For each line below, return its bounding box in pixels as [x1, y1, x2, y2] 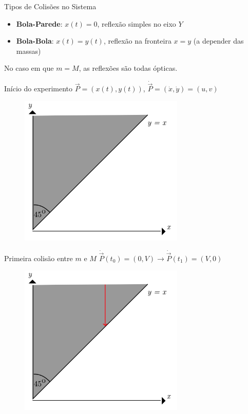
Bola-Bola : [16, 35, 54, 46]
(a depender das [193, 35, 244, 46]
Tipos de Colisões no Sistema [4, 1, 97, 11]
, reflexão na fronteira [103, 35, 171, 46]
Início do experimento [4, 83, 73, 94]
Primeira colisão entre [4, 252, 73, 263]
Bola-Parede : [16, 18, 63, 29]
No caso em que [4, 63, 54, 73]
